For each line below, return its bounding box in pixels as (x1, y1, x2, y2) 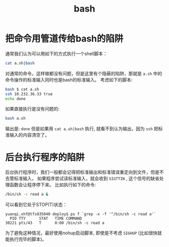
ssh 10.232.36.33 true (5, 91, 53, 96)
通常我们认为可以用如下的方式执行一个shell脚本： (5, 50, 108, 56)
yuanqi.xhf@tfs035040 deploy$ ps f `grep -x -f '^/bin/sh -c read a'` (5, 212, 156, 217)
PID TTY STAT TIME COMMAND (10, 216, 82, 221)
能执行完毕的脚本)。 (5, 236, 47, 242)
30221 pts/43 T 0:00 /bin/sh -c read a (5, 220, 105, 226)
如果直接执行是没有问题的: (5, 106, 60, 112)
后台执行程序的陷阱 (5, 152, 85, 163)
